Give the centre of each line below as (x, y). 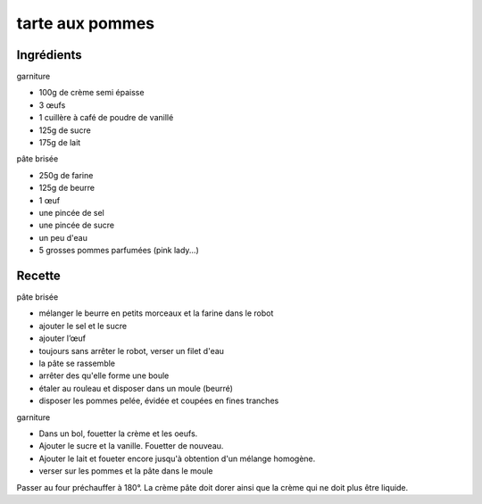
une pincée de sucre (77, 225)
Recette (39, 275)
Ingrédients (49, 55)
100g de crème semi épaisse (91, 93)
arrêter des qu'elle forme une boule (104, 376)
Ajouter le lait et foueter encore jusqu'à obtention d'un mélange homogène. (177, 459)
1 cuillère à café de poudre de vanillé (106, 118)
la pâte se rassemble (77, 363)
